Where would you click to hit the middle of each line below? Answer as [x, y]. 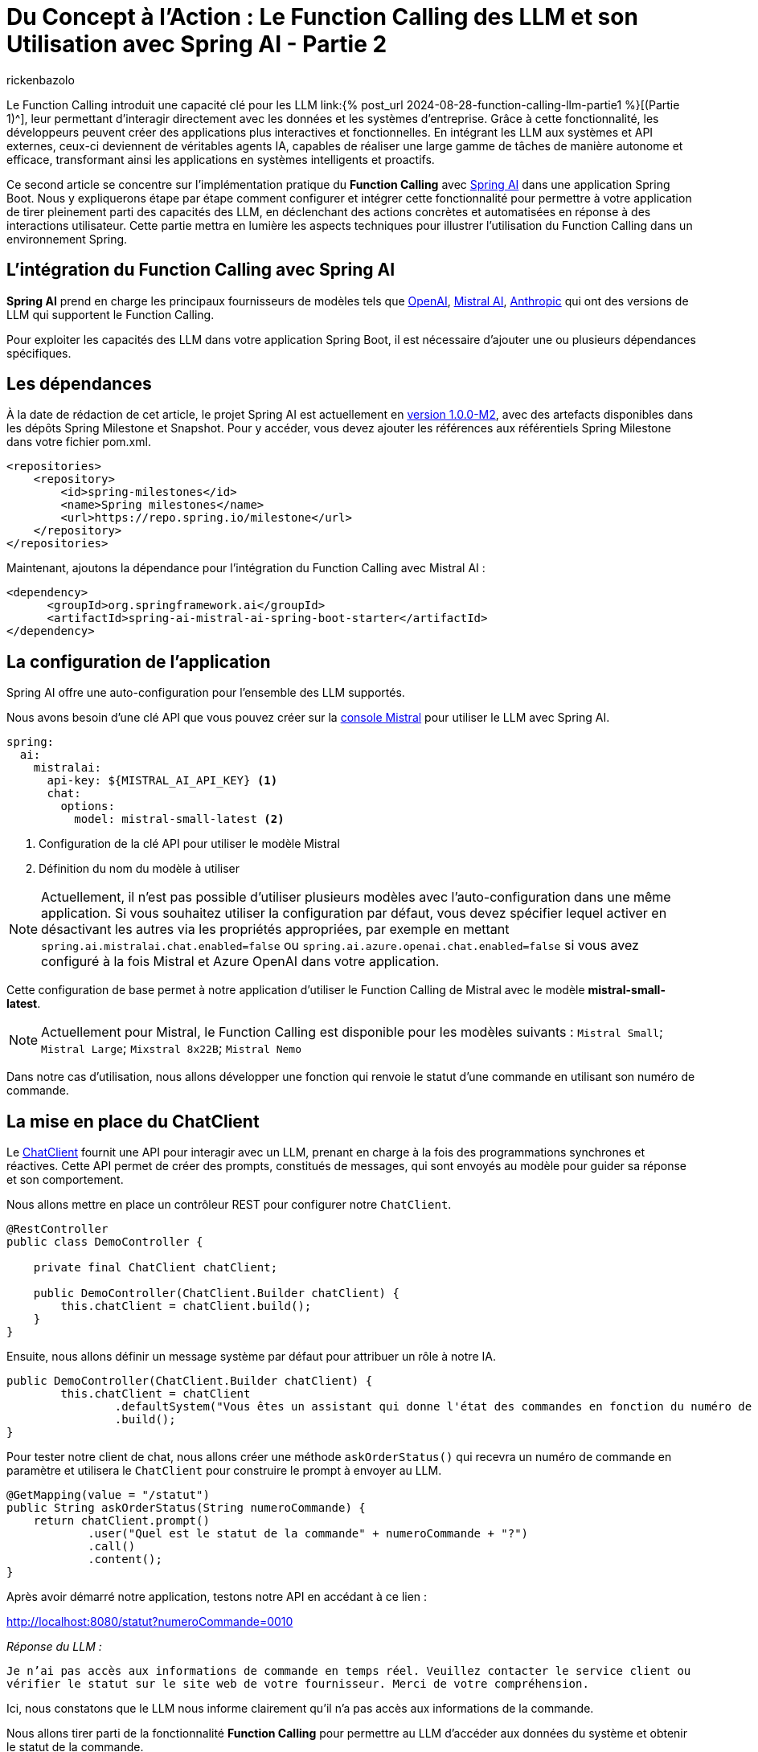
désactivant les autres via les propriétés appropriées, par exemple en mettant [275, 929]
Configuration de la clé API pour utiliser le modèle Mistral [189, 844]
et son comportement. [65, 1180]
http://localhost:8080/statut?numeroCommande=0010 [150, 1622]
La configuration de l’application [139, 661]
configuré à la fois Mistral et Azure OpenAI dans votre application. [240, 962]
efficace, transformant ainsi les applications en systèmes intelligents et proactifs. [221, 159]
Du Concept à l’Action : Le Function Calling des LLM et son [322, 17]
